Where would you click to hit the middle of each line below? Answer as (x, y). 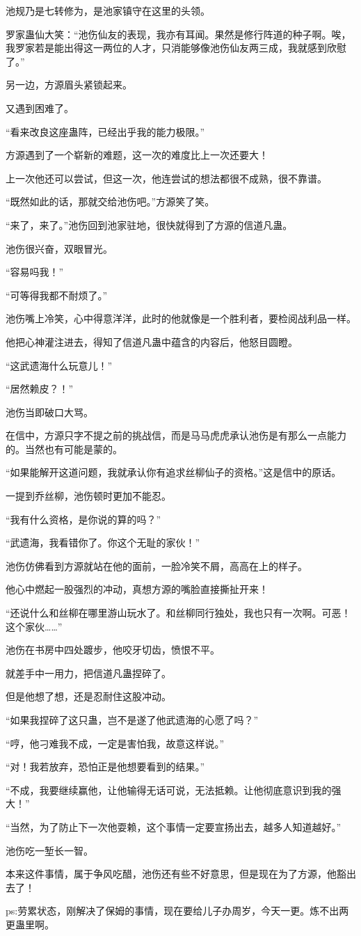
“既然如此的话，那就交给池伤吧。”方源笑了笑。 (110, 201)
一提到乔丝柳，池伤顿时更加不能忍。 (88, 496)
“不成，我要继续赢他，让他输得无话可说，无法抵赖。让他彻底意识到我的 (169, 790)
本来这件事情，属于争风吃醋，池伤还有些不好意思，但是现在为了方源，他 (171, 874)
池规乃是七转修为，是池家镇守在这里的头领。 (108, 10)
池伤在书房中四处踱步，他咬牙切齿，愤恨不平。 (113, 650)
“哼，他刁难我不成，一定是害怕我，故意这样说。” (115, 743)
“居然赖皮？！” (40, 389)
